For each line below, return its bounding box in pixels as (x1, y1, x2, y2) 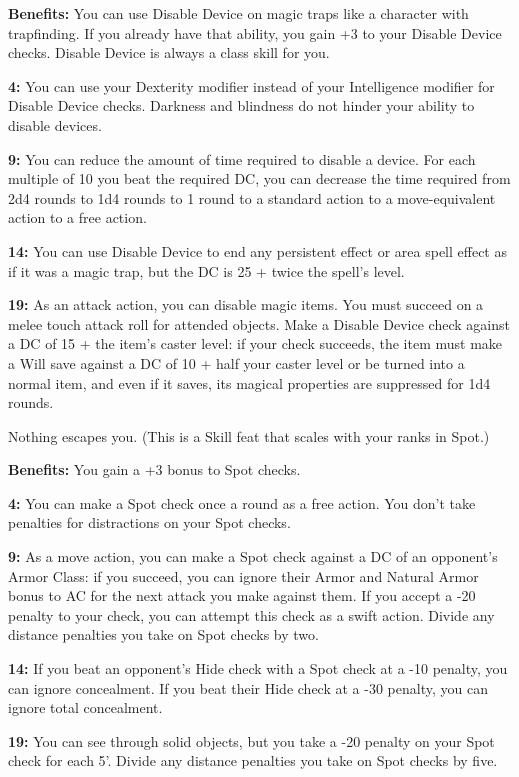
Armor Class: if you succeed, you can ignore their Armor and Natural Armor (8, 565, 479, 586)
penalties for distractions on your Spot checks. (8, 512, 291, 533)
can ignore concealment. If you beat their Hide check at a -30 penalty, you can (8, 677, 488, 698)
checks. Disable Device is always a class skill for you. (8, 42, 330, 63)
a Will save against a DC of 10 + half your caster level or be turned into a (8, 352, 465, 373)
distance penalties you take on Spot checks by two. (8, 624, 319, 645)
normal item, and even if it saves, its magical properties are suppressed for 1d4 (8, 372, 491, 393)
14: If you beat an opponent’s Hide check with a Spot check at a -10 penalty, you (8, 658, 508, 679)
